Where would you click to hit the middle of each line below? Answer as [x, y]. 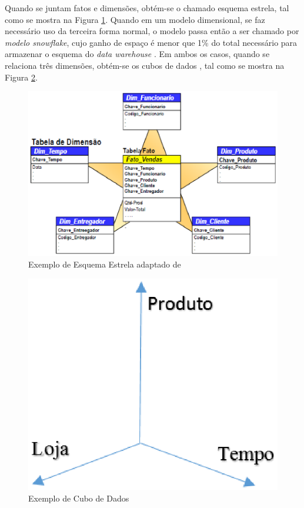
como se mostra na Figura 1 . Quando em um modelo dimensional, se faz [135, 19]
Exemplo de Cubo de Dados [79, 498]
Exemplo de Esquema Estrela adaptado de [105, 264]
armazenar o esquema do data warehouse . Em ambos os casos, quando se [137, 54]
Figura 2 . [21, 77]
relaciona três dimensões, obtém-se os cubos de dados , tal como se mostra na [145, 65]
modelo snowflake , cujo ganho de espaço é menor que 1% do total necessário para [151, 42]
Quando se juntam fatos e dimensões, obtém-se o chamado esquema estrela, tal [147, 8]
